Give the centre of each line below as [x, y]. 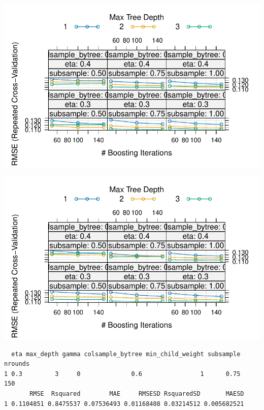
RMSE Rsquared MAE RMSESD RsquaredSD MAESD [137, 394]
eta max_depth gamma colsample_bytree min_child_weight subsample [126, 354]
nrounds [17, 364]
